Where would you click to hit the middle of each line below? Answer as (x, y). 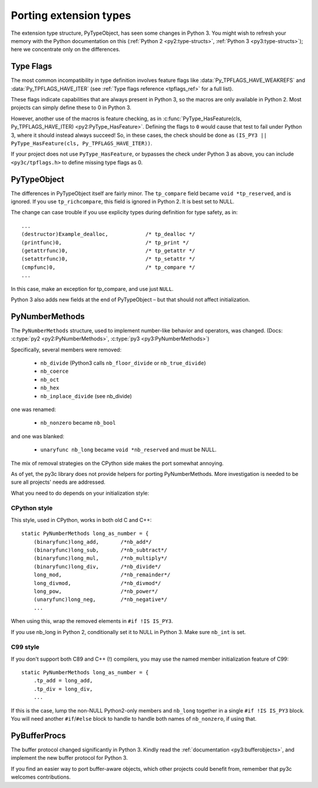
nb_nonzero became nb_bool (78, 423)
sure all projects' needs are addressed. (58, 482)
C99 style (25, 647)
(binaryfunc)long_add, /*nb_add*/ (93, 542)
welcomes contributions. (41, 777)
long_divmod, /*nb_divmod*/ (97, 583)
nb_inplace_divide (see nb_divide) (86, 396)
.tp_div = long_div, (63, 689)
